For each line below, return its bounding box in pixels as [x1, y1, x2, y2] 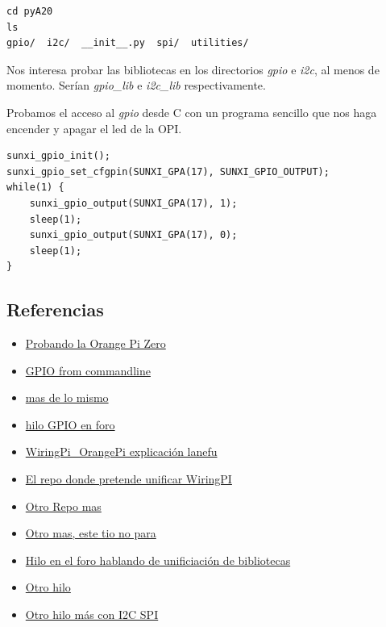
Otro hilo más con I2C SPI [25, 606, 159, 623]
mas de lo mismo [25, 389, 109, 406]
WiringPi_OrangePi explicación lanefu [25, 443, 218, 460]
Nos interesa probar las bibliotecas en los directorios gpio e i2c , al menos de [6, 61, 380, 77]
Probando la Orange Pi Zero [25, 335, 166, 352]
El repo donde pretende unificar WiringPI [25, 470, 232, 487]
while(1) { [6, 182, 64, 194]
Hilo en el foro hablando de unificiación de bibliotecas [25, 551, 291, 568]
